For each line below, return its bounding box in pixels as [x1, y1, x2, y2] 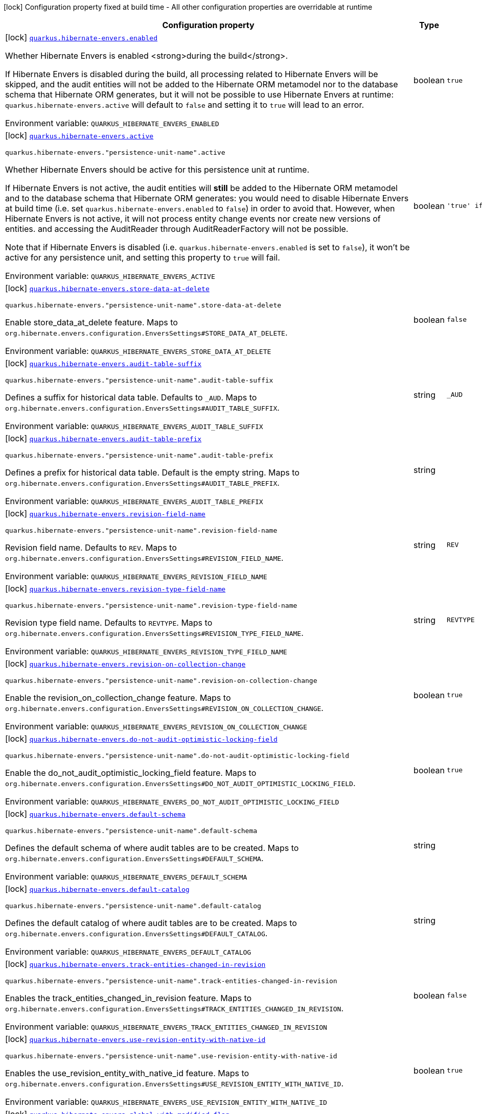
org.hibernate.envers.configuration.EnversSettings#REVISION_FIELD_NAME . [5, 553, 284, 563]
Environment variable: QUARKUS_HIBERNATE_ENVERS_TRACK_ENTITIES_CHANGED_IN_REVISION [5, 1022, 327, 1032]
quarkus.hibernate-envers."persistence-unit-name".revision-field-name [5, 527, 278, 534]
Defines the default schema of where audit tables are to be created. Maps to [5, 843, 299, 853]
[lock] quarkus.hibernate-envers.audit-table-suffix [5, 358, 202, 368]
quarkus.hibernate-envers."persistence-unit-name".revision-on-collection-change [5, 677, 317, 684]
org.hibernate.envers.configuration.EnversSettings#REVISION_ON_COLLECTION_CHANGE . [5, 703, 324, 713]
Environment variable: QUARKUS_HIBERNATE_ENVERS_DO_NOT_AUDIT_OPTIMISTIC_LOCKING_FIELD [5, 796, 339, 807]
